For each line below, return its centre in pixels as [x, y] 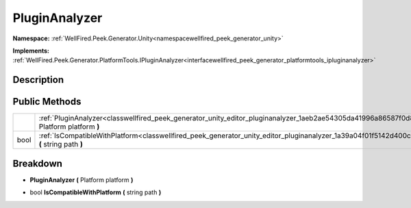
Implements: [31, 51]
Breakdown [38, 163]
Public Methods [47, 102]
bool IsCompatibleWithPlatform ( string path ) [96, 192]
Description [38, 80]
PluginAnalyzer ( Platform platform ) [82, 180]
